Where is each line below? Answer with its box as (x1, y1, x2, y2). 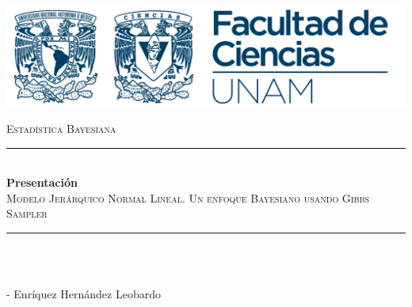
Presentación (6, 174, 78, 191)
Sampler (6, 205, 48, 222)
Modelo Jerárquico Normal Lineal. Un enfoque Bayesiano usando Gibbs (6, 189, 370, 206)
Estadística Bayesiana (6, 120, 116, 137)
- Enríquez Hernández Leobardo (6, 286, 161, 302)
